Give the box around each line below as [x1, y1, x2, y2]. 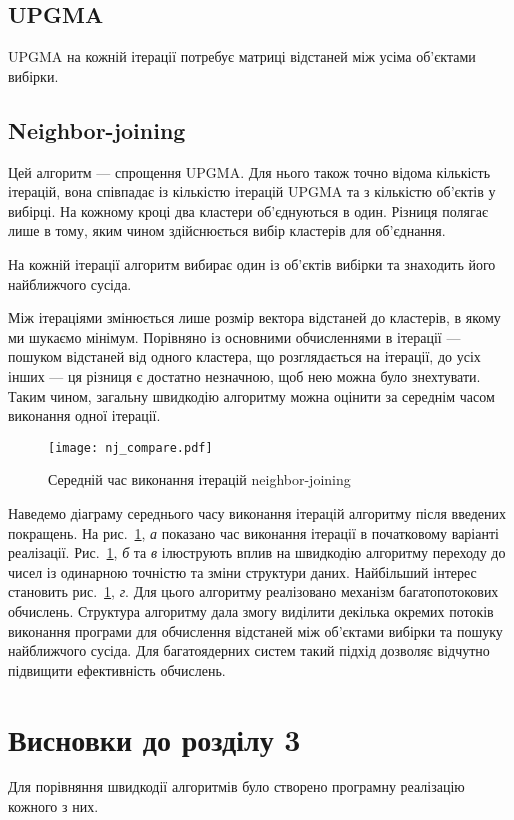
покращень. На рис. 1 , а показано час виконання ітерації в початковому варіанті [8, 522, 499, 543]
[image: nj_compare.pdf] [48, 440, 213, 455]
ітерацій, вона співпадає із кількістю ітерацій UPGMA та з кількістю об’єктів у [8, 181, 496, 202]
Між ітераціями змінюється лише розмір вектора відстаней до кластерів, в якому [8, 307, 501, 328]
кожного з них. [8, 796, 99, 817]
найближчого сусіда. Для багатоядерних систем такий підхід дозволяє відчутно [8, 640, 490, 661]
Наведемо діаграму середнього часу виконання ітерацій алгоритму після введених [8, 502, 507, 523]
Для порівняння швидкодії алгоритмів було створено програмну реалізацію [8, 776, 465, 797]
